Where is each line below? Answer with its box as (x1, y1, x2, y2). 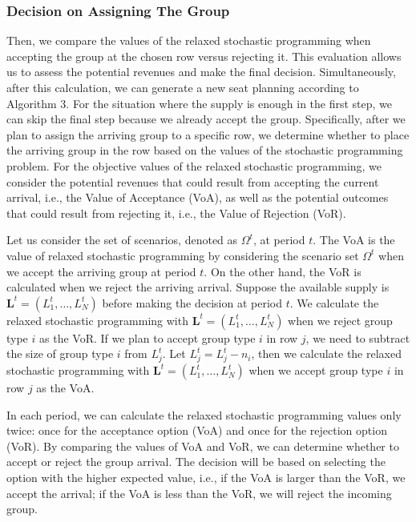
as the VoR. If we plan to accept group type (39, 329, 256, 346)
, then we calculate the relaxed (251, 345, 402, 362)
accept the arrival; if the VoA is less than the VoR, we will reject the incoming (6, 484, 392, 501)
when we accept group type (248, 362, 383, 379)
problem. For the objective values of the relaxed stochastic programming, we (6, 157, 382, 174)
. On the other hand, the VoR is (204, 263, 361, 279)
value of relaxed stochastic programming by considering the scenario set (6, 247, 359, 263)
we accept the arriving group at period (6, 263, 196, 279)
